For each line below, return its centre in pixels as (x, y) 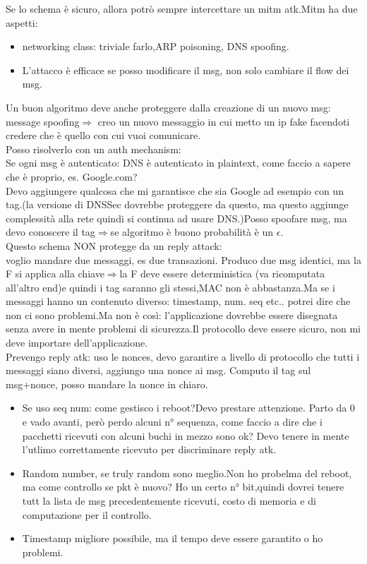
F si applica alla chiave (55, 274)
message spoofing (43, 121)
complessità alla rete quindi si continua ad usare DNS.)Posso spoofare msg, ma (176, 218)
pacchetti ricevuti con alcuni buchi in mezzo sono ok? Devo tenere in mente (186, 435)
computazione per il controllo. (87, 514)
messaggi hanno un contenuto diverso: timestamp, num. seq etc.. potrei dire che (178, 301)
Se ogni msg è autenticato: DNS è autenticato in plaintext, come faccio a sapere (178, 163)
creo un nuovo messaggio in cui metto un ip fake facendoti (224, 121)
